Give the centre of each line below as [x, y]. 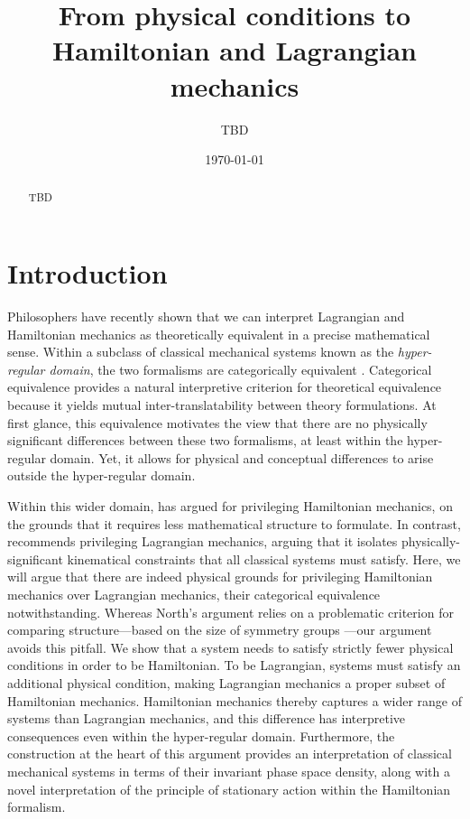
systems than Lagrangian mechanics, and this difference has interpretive [207, 718]
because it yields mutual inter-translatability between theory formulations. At [222, 405]
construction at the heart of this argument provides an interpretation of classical [230, 754]
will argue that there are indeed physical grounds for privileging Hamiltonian [220, 577]
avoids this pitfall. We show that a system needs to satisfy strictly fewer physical [230, 647]
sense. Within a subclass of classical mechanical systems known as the [201, 352]
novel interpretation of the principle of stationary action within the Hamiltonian [229, 789]
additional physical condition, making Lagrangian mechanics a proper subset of [226, 682]
